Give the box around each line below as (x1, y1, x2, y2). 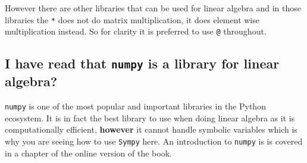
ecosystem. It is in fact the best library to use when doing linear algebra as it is (5, 111, 295, 124)
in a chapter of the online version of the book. (5, 146, 172, 159)
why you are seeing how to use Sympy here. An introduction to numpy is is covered (5, 134, 303, 147)
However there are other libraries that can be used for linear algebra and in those (5, 2, 301, 14)
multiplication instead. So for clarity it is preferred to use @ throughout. (5, 25, 267, 37)
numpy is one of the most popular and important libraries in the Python (5, 100, 266, 112)
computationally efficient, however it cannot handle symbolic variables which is (5, 123, 297, 136)
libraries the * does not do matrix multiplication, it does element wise (5, 13, 259, 26)
